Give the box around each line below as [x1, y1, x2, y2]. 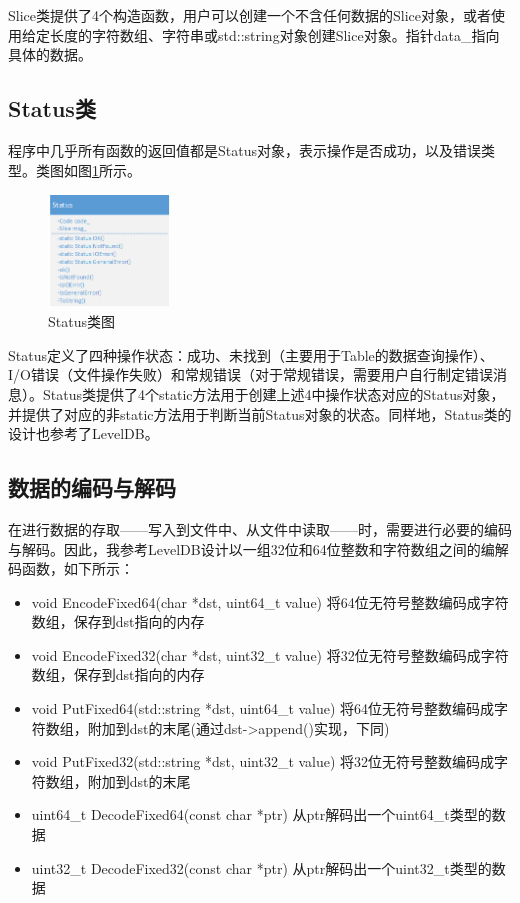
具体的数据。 [8, 44, 92, 65]
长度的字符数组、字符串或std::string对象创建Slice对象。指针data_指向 [49, 24, 500, 45]
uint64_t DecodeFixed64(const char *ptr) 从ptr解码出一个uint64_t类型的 [31, 804, 492, 825]
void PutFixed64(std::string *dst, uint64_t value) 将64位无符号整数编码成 [31, 698, 495, 719]
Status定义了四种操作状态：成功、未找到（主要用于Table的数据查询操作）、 [8, 344, 494, 365]
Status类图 [48, 311, 115, 332]
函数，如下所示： [21, 558, 134, 579]
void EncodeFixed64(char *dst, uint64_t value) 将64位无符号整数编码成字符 [31, 591, 509, 612]
